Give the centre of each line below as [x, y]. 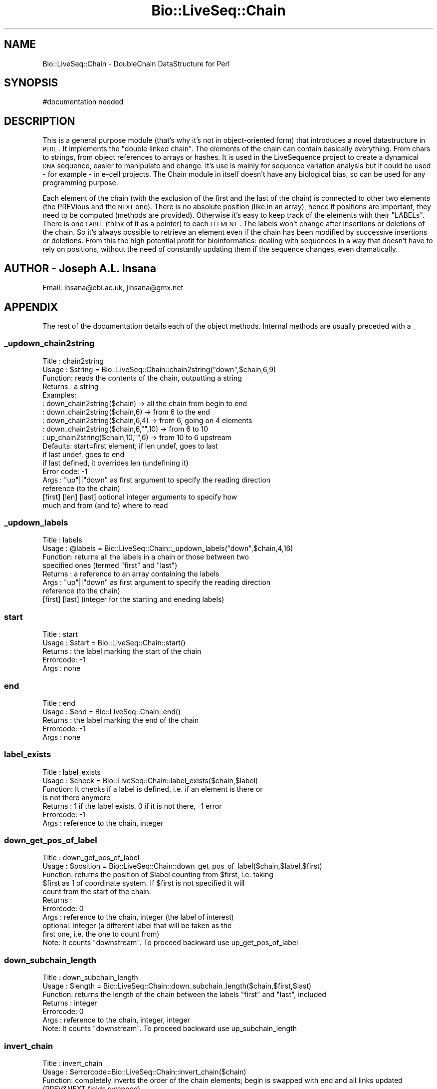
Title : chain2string [73, 361]
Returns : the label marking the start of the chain [122, 651]
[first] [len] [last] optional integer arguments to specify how [140, 497]
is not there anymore [77, 797]
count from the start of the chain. [97, 892]
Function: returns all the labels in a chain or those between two [146, 557]
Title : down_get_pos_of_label [91, 858]
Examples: [60, 395]
